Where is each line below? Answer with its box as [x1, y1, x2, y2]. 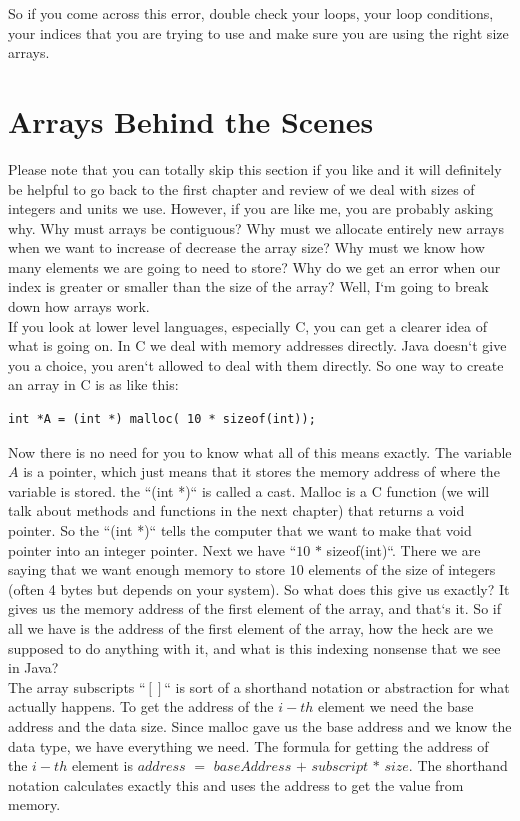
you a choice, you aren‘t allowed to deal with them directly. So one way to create [8, 354, 504, 375]
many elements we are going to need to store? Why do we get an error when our [8, 256, 501, 277]
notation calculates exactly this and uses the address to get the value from [8, 774, 464, 795]
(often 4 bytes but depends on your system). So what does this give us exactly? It [8, 578, 510, 599]
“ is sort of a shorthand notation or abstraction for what [164, 676, 510, 697]
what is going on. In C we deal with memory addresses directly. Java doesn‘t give [8, 335, 507, 356]
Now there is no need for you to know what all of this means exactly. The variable [8, 441, 512, 462]
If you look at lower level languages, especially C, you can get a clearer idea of [8, 315, 487, 336]
